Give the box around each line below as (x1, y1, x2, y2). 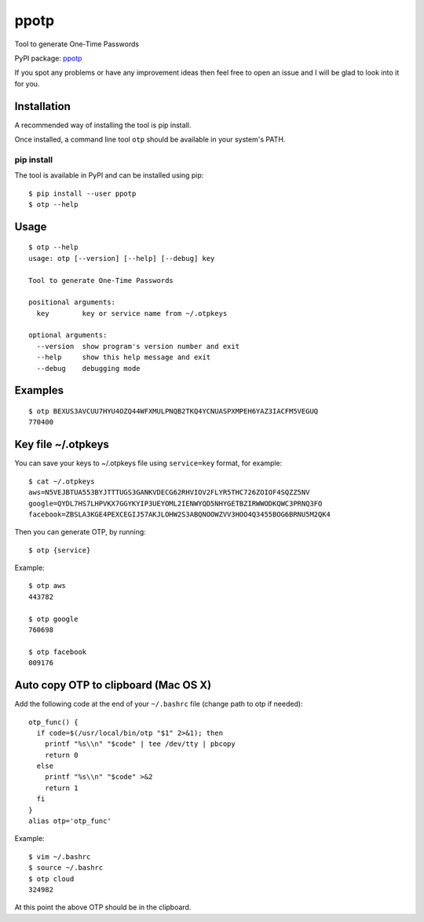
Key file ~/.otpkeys (14, 438, 110, 451)
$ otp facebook (28, 647, 87, 656)
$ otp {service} (28, 545, 91, 554)
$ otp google (28, 614, 79, 623)
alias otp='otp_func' (28, 817, 111, 825)
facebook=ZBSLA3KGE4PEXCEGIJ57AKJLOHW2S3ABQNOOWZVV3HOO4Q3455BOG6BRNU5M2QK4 (28, 509, 331, 519)
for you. (14, 79, 40, 88)
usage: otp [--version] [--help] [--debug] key (28, 254, 215, 263)
